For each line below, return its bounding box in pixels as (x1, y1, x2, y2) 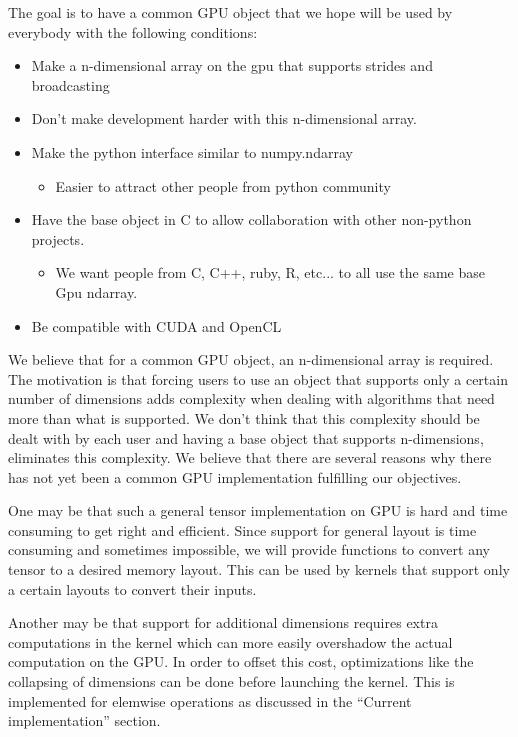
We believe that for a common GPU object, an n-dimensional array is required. (8, 349, 494, 370)
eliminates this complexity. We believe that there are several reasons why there (8, 447, 492, 468)
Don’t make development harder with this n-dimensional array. (31, 108, 417, 129)
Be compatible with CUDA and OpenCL (31, 315, 282, 336)
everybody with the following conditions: (8, 21, 258, 42)
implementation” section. (8, 710, 161, 731)
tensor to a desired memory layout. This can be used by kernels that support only (8, 559, 510, 580)
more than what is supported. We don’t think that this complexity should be (8, 407, 480, 428)
